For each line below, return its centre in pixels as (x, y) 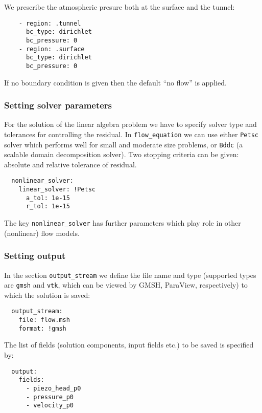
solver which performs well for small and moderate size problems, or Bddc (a (124, 144)
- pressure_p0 (50, 397)
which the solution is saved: (47, 295)
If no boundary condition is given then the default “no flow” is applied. (115, 82)
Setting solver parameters (58, 105)
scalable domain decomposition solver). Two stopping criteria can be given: (122, 154)
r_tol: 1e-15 (48, 206)
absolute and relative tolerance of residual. (70, 164)
